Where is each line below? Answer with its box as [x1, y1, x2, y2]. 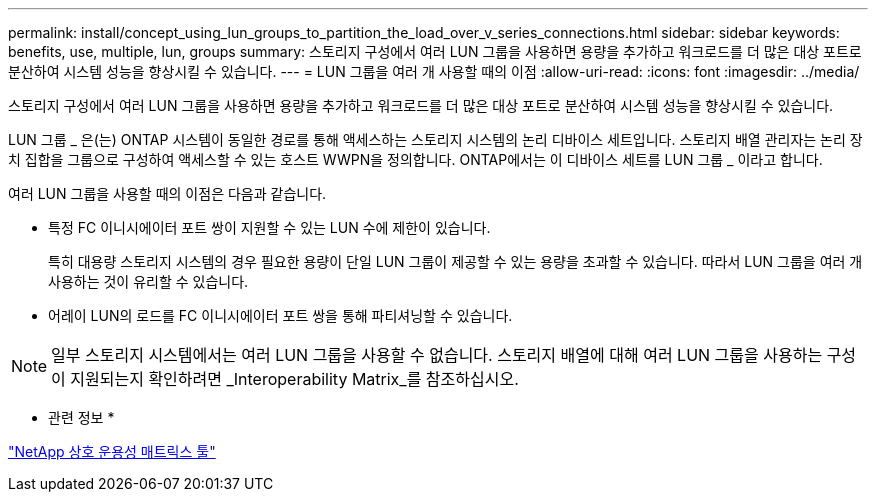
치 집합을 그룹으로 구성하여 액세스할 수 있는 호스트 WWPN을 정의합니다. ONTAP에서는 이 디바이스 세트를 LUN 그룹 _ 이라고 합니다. [8, 151, 823, 168]
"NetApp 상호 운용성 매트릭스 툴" [8, 443, 216, 460]
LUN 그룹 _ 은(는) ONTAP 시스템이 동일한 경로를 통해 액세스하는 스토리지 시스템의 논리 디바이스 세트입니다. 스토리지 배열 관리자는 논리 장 [8, 131, 863, 148]
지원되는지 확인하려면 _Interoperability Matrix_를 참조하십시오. [70, 369, 519, 389]
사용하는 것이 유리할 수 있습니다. [48, 273, 249, 290]
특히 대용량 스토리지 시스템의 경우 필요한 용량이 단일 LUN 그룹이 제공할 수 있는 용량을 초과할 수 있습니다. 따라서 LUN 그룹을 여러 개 [48, 253, 863, 270]
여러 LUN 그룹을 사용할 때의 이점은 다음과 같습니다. [8, 185, 327, 202]
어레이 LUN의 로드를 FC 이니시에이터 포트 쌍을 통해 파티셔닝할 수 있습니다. [48, 307, 513, 324]
